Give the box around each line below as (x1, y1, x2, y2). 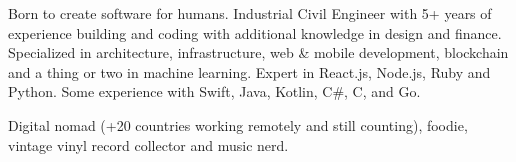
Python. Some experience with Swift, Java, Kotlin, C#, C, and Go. (8, 81, 421, 102)
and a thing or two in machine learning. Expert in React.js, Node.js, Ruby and (8, 61, 491, 82)
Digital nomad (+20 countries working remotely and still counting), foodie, (8, 114, 468, 135)
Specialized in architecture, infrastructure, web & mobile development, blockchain (8, 42, 509, 63)
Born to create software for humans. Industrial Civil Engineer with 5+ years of (8, 3, 492, 23)
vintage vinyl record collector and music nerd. (8, 134, 289, 155)
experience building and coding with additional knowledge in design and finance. (8, 22, 502, 43)
